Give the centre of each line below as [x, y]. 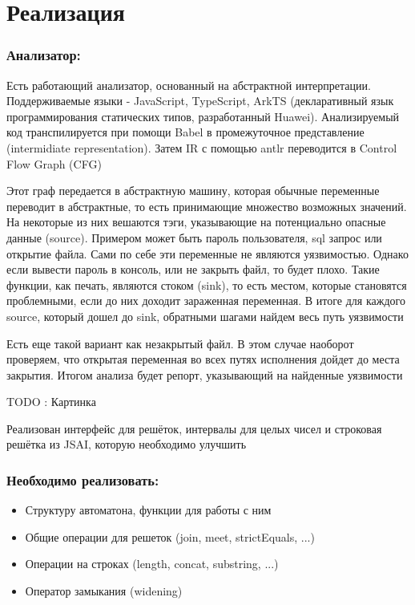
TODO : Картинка [51, 402]
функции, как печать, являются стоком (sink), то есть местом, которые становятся [207, 284]
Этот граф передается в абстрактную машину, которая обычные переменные [193, 191]
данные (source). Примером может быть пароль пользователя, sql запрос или [194, 237]
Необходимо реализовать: [83, 479]
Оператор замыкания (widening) [104, 591]
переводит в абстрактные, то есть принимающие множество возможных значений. [207, 206]
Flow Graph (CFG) [54, 163]
